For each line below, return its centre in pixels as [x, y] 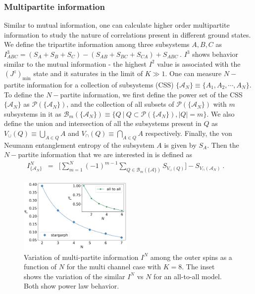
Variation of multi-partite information [81, 257]
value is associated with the [199, 63]
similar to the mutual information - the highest [76, 63]
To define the [24, 94]
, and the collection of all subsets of [120, 104]
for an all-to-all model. [188, 276]
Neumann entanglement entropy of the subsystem [79, 145]
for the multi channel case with [114, 267]
